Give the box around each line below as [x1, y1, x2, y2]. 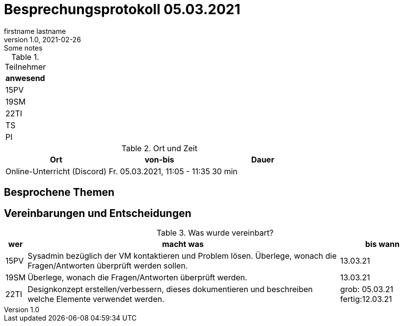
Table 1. [11, 52, 39, 62]
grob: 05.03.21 [340, 284, 393, 295]
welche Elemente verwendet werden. [27, 294, 164, 304]
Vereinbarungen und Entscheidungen [4, 207, 191, 219]
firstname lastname [4, 27, 66, 35]
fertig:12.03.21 [340, 294, 392, 304]
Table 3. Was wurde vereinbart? [156, 228, 274, 238]
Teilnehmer [4, 61, 46, 72]
